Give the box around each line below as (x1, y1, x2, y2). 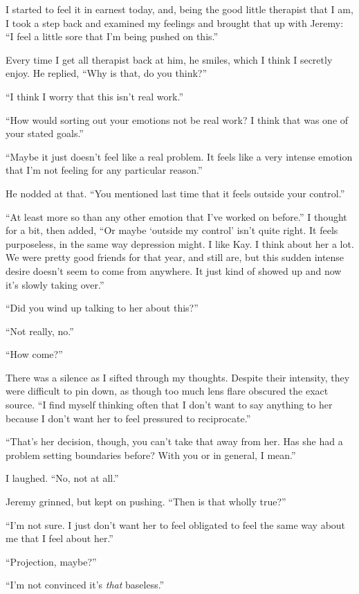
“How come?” (6, 347, 63, 361)
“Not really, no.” (6, 323, 74, 338)
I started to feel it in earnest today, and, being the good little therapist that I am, (6, 2, 353, 16)
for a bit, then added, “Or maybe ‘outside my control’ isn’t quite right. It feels (6, 223, 338, 237)
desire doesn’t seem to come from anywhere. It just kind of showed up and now (6, 263, 342, 278)
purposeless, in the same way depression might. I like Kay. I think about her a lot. (6, 236, 354, 251)
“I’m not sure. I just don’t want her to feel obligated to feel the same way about (6, 517, 346, 532)
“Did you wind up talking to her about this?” (6, 300, 199, 315)
